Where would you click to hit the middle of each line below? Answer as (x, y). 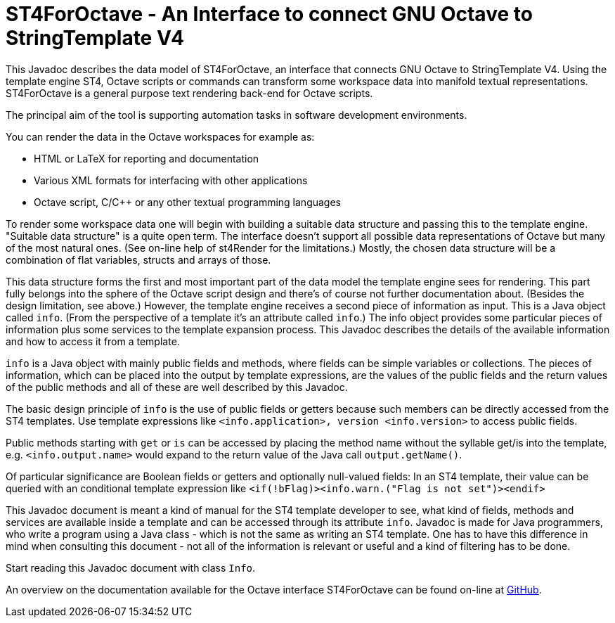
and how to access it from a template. (93, 341)
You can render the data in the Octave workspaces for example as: (160, 136)
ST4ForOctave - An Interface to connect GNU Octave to (269, 14)
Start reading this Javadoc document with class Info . (131, 567)
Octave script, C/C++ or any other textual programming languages (188, 202)
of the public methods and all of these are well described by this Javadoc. (177, 387)
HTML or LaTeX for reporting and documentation (147, 158)
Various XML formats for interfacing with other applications (171, 180)
